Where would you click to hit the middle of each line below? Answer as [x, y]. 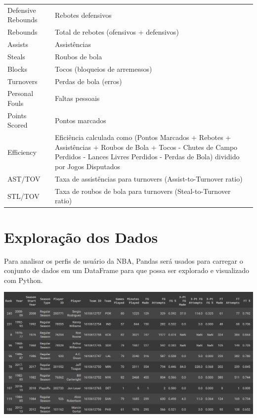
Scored [18, 125]
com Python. [23, 280]
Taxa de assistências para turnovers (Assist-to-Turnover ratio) [149, 178]
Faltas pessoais [77, 98]
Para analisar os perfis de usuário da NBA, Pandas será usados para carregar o [124, 260]
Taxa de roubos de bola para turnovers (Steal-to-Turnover [143, 191]
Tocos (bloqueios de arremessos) [103, 69]
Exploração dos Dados [81, 237]
